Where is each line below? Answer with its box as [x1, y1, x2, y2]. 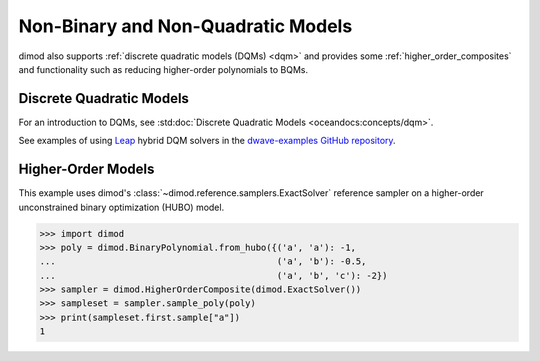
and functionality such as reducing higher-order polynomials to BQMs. [18, 63, 309, 75]
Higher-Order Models [18, 161, 155, 178]
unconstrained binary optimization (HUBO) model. [18, 201, 225, 213]
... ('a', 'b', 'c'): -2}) [39, 270, 388, 281]
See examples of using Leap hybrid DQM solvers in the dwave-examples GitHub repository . [18, 135, 396, 147]
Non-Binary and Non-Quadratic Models [18, 15, 353, 37]
